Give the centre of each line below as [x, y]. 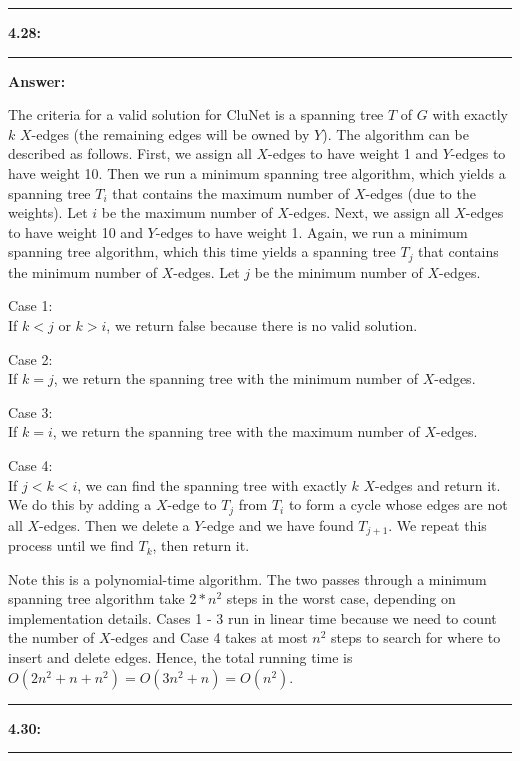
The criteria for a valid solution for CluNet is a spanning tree [196, 114]
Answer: [37, 80]
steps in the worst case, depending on [341, 598]
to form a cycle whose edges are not [398, 504]
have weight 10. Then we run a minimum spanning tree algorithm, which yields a [257, 172]
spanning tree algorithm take [96, 598]
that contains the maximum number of [231, 192]
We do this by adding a [80, 504]
